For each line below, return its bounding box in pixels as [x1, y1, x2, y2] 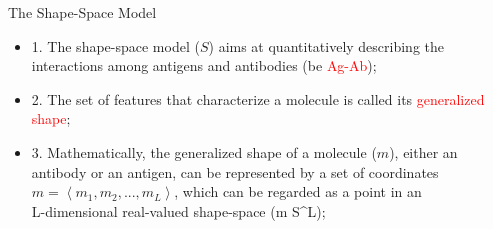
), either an [389, 141, 458, 162]
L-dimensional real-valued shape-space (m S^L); [31, 200, 326, 221]
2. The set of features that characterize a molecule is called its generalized [31, 88, 485, 109]
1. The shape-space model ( [31, 35, 200, 56]
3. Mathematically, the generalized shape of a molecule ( [31, 141, 377, 162]
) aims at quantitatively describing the [208, 35, 445, 56]
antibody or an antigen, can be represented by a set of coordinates [31, 161, 439, 182]
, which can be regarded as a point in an [174, 181, 422, 202]
